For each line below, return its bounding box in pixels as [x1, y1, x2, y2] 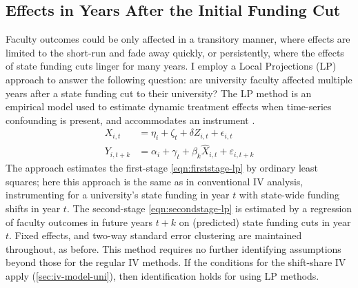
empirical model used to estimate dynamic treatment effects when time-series [6, 99, 332, 114]
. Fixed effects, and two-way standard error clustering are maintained [9, 228, 302, 243]
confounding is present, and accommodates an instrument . [6, 112, 255, 127]
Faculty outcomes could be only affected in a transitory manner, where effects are [6, 32, 350, 46]
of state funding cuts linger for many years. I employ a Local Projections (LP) [6, 59, 337, 73]
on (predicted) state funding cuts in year [179, 214, 351, 229]
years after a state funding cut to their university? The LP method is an [6, 85, 312, 100]
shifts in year [6, 201, 61, 216]
